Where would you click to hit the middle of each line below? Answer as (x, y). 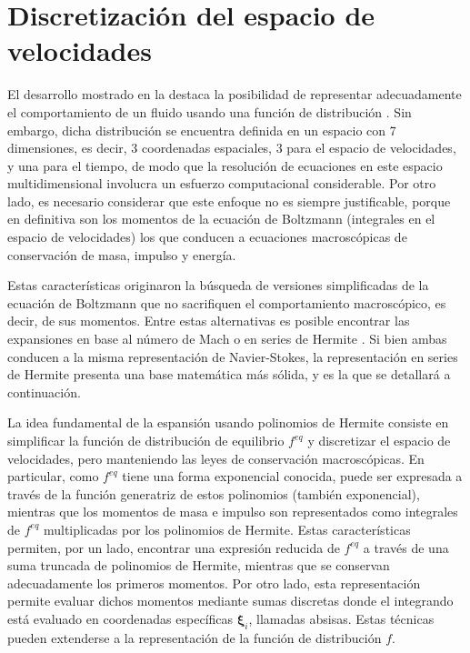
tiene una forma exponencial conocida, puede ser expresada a (292, 476)
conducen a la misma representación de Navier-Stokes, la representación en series (233, 356)
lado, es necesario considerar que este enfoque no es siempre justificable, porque (229, 201)
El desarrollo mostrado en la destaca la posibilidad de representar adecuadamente (235, 94)
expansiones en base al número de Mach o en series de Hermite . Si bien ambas (227, 339)
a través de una (406, 547)
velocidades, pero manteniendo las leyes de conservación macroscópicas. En (216, 458)
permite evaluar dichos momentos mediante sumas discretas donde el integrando (230, 601)
